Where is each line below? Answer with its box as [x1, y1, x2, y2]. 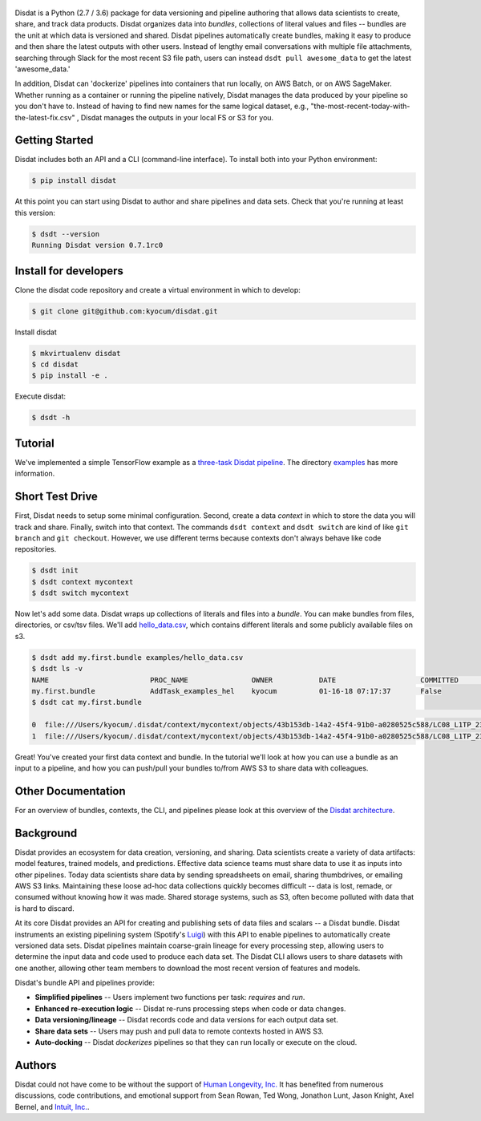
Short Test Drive [14, 490, 98, 504]
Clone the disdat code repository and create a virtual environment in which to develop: [14, 285, 301, 294]
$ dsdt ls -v [31, 664, 83, 674]
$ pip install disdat [31, 176, 117, 185]
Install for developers [14, 264, 124, 277]
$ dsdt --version [31, 229, 100, 238]
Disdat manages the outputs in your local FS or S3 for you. [80, 112, 274, 122]
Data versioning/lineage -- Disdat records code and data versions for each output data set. [34, 1015, 338, 1025]
